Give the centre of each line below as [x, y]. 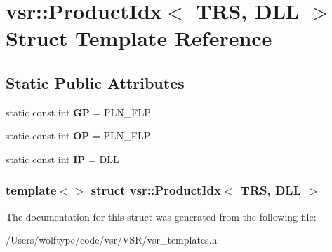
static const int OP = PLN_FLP [78, 135]
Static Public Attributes [95, 82]
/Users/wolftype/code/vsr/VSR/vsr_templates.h [112, 240]
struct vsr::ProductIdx [156, 190]
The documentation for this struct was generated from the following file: [161, 216]
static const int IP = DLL [62, 159]
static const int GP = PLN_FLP [78, 112]
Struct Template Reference [139, 38]
